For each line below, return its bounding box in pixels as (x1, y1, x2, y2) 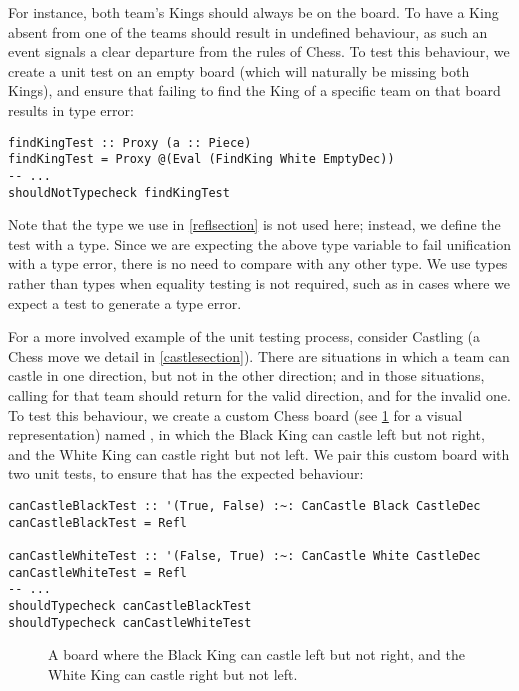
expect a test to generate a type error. (8, 292, 242, 313)
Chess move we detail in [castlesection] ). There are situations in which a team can (8, 345, 510, 366)
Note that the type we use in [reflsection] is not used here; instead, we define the (8, 214, 501, 235)
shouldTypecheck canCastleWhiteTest (8, 615, 252, 630)
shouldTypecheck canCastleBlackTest (8, 598, 252, 613)
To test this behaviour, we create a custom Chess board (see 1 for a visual (8, 404, 463, 425)
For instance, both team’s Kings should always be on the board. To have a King (8, 2, 499, 22)
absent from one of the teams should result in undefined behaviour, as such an (8, 21, 488, 42)
